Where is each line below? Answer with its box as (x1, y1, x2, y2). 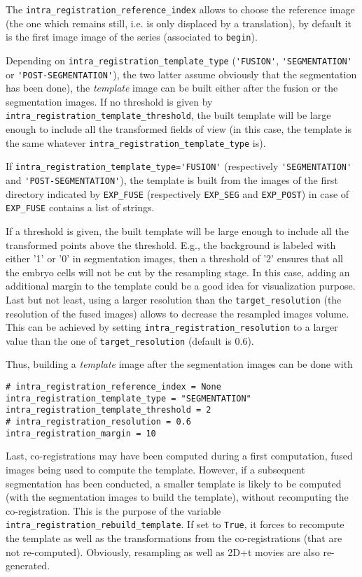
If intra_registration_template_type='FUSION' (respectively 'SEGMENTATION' (6, 159, 352, 173)
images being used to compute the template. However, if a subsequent (6, 462, 305, 476)
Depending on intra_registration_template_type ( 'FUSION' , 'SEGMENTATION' (6, 52, 352, 67)
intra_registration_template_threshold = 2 (6, 405, 211, 415)
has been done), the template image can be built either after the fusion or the (6, 80, 338, 95)
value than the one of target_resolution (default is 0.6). (6, 333, 254, 348)
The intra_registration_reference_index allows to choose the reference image (6, 2, 355, 16)
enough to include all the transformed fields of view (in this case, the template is (6, 122, 351, 136)
